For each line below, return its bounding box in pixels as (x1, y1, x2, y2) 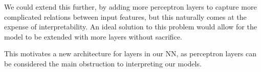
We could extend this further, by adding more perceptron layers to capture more (4, 2, 257, 12)
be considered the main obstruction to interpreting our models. (4, 58, 202, 68)
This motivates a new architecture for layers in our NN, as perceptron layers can (4, 48, 256, 59)
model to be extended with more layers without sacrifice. (4, 31, 182, 42)
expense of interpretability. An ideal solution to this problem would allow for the (4, 21, 257, 32)
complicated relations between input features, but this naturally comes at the (4, 11, 247, 22)
